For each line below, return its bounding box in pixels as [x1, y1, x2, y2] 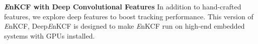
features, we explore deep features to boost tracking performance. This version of [4, 11, 253, 21]
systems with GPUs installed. [4, 30, 95, 41]
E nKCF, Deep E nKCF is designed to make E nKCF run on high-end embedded [4, 21, 245, 31]
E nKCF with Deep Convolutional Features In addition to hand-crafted [4, 1, 241, 11]
